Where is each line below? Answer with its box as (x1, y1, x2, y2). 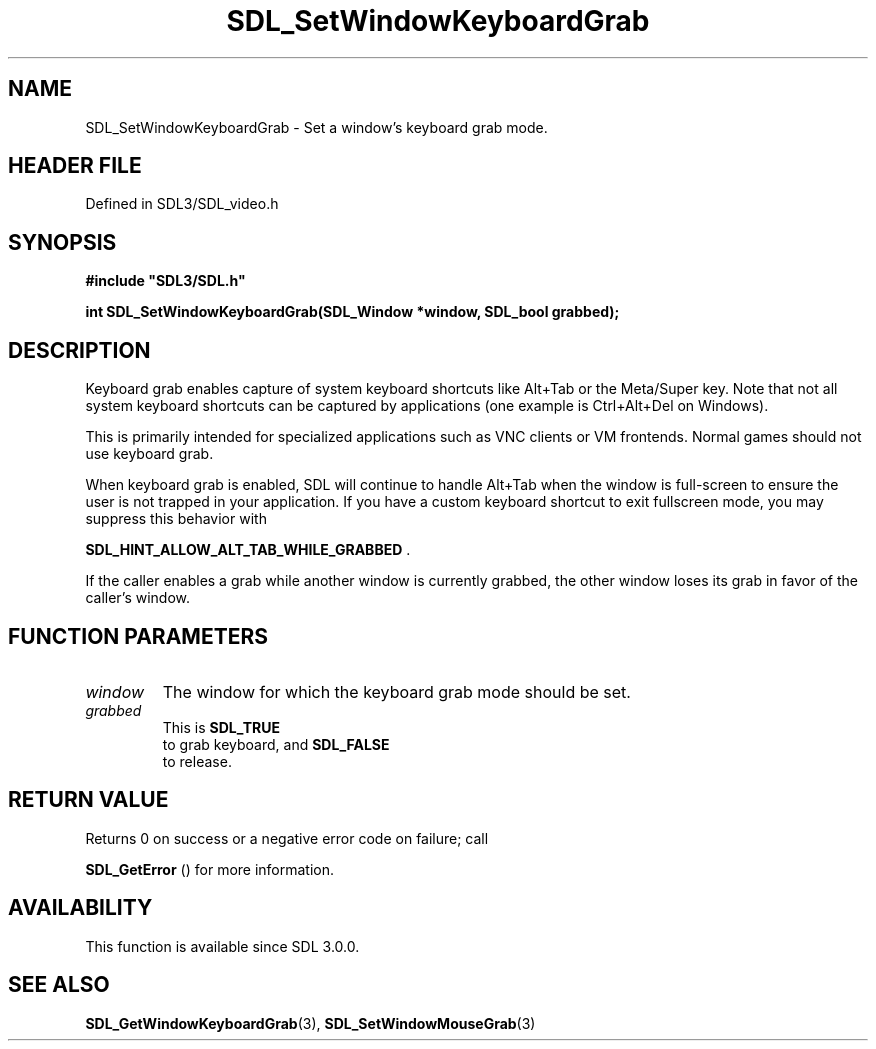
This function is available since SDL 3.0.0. (85, 937, 360, 955)
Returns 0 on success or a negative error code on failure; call (85, 829, 489, 847)
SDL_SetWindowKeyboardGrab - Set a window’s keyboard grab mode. (85, 118, 548, 136)
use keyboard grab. (85, 445, 214, 463)
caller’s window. (85, 589, 191, 607)
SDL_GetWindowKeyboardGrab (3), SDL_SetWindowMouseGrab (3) (85, 1014, 536, 1032)
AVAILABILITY (8, 895, 153, 921)
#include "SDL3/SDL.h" (85, 272, 246, 290)
